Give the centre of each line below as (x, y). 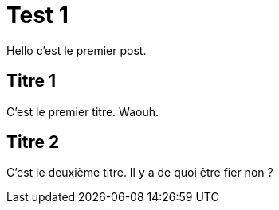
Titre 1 (31, 81)
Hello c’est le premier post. (77, 50)
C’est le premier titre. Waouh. (83, 111)
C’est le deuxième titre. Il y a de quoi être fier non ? (140, 173)
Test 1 (37, 15)
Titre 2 (33, 142)
